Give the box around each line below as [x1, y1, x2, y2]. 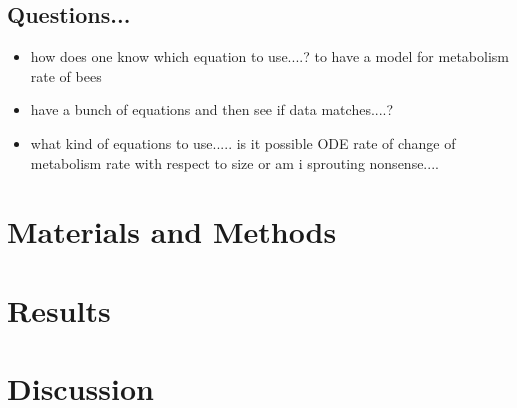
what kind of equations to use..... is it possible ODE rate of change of [30, 132, 456, 153]
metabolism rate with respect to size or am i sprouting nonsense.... [30, 152, 439, 173]
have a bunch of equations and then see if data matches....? [30, 99, 394, 120]
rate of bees [30, 65, 102, 86]
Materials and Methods [7, 211, 337, 252]
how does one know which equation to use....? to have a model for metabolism [30, 46, 509, 67]
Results [7, 289, 111, 330]
